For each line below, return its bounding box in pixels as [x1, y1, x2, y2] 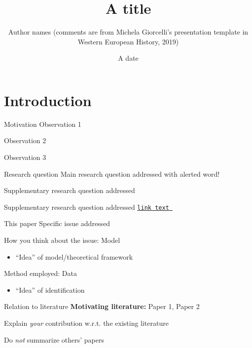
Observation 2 [4, 135, 46, 146]
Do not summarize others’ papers [4, 334, 104, 345]
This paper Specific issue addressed [4, 218, 110, 229]
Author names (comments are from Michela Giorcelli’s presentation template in [8, 27, 249, 37]
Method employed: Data [4, 268, 77, 278]
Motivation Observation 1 [4, 118, 81, 129]
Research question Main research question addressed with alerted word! [4, 168, 220, 179]
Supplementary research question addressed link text [4, 201, 169, 212]
